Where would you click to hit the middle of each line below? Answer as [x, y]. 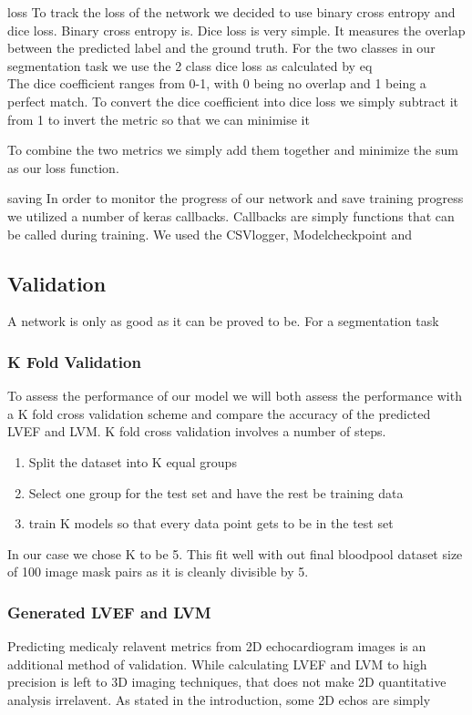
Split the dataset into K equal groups [133, 461]
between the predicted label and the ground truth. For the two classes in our [221, 48]
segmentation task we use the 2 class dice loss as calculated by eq [190, 65]
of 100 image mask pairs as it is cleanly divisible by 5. [158, 572]
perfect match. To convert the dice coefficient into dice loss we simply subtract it [233, 101]
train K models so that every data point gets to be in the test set [211, 523]
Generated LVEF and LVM [109, 612]
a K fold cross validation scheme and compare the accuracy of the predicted [219, 413]
